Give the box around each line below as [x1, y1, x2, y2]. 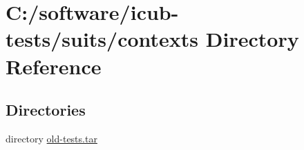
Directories [6, 99, 86, 120]
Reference [6, 52, 102, 80]
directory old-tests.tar [6, 131, 97, 145]
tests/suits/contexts [6, 25, 199, 53]
